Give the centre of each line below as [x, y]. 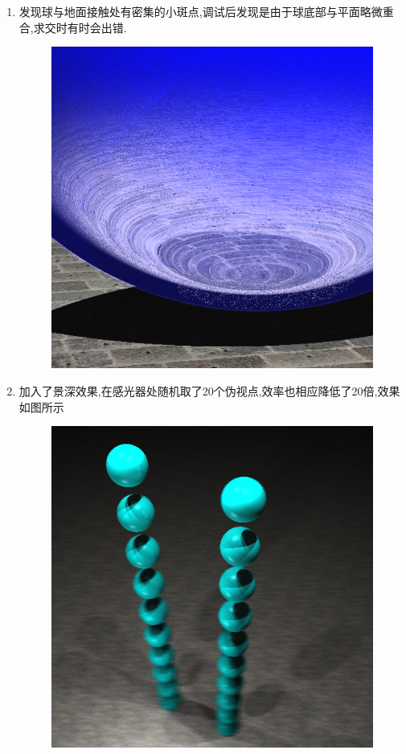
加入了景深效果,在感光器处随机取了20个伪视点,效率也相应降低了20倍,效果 [209, 390]
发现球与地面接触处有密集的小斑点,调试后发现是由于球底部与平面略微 [201, 11]
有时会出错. [97, 27]
